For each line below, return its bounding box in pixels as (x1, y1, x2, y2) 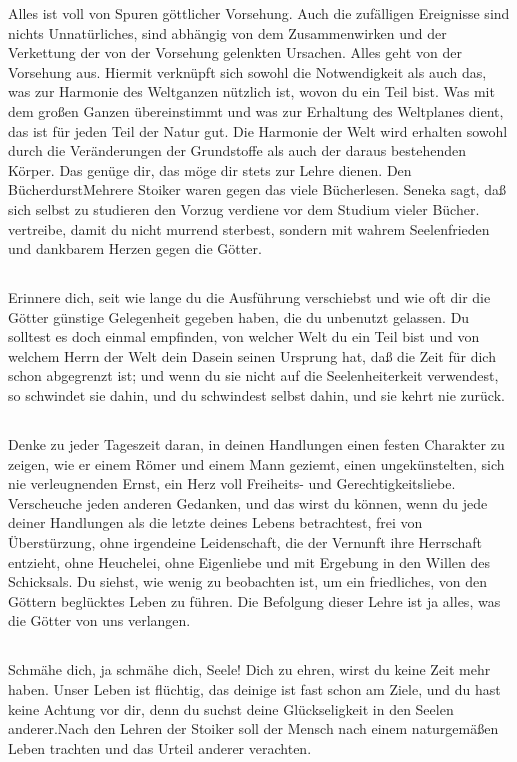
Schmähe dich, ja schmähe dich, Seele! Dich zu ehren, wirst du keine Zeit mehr (8, 659, 491, 680)
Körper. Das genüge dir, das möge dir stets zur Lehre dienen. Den (8, 159, 412, 180)
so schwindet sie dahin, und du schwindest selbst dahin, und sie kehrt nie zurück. (8, 385, 505, 406)
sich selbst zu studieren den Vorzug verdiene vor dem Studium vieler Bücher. (8, 198, 480, 219)
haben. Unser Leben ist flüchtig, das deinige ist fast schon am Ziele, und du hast (8, 678, 501, 699)
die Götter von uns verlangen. (8, 610, 191, 631)
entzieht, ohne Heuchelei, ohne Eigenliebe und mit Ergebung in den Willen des (8, 551, 490, 572)
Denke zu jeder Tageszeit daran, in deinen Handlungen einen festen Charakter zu (8, 434, 505, 455)
